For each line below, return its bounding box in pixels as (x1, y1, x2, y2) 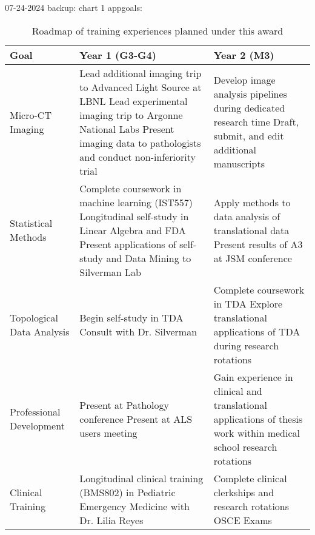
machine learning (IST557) (79, 195, 193, 209)
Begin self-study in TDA (79, 310, 184, 325)
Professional (10, 405, 61, 419)
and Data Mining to (106, 251, 191, 265)
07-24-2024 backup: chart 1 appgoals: (5, 1, 142, 13)
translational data (213, 223, 290, 237)
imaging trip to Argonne (79, 107, 183, 122)
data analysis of (213, 209, 280, 223)
